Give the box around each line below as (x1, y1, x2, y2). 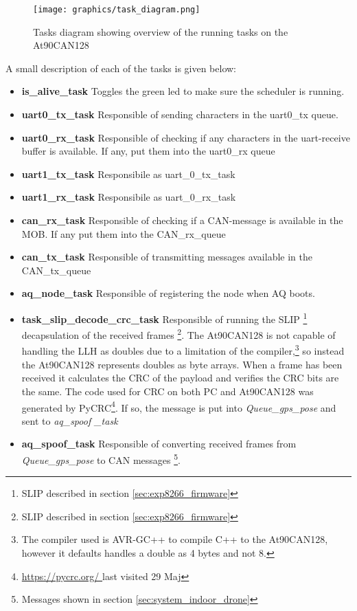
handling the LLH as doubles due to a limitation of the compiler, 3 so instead (21, 342, 345, 358)
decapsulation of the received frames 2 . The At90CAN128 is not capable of (21, 326, 336, 342)
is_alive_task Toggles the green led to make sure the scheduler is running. (21, 84, 345, 98)
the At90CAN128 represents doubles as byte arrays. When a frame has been (21, 357, 343, 371)
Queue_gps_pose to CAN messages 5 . (21, 450, 181, 467)
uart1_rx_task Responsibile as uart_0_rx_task (21, 190, 236, 204)
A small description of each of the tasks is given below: (5, 60, 236, 75)
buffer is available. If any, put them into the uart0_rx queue (21, 144, 275, 158)
